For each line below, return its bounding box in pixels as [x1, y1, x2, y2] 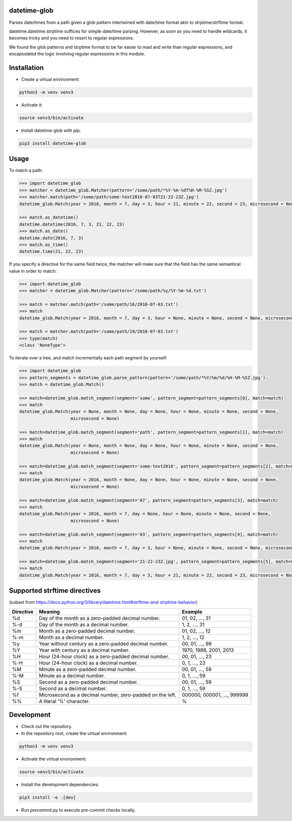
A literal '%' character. [39, 698, 90, 705]
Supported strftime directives [9, 587, 101, 595]
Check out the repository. [21, 724, 73, 729]
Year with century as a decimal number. [39, 647, 130, 653]
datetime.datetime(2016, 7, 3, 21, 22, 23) [19, 222, 125, 227]
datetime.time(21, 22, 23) [19, 249, 84, 254]
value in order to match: [9, 268, 57, 274]
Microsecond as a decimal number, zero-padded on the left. [39, 691, 177, 698]
